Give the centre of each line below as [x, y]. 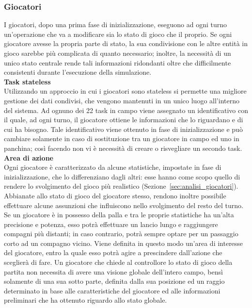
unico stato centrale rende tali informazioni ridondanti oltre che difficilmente [118, 62]
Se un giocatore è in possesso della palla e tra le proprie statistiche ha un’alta [119, 215]
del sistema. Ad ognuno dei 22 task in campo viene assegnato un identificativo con [126, 110]
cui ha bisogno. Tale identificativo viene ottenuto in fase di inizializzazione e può [123, 129]
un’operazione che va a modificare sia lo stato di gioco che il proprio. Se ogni [118, 34]
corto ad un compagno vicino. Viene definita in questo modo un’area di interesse [124, 243]
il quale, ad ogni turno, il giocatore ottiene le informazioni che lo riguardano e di [124, 120]
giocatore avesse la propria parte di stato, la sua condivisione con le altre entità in [126, 43]
